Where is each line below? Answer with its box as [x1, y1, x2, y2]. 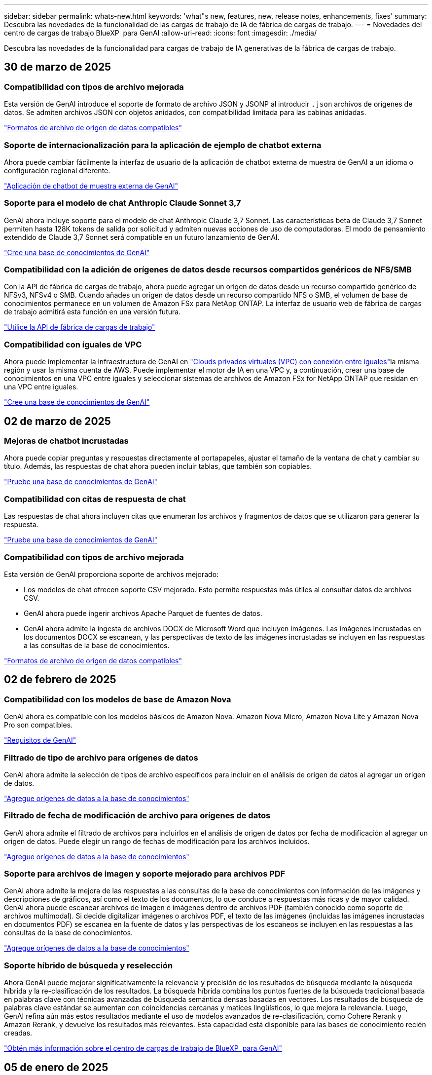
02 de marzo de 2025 [4, 415, 111, 427]
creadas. [4, 1029, 33, 1037]
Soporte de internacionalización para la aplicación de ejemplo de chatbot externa [4, 140, 322, 150]
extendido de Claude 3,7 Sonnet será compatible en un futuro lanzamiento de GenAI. [4, 232, 280, 241]
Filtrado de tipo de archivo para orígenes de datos [4, 752, 198, 763]
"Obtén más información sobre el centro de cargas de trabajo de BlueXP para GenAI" [4, 1044, 283, 1053]
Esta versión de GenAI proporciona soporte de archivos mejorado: [4, 570, 219, 578]
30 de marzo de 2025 [4, 61, 111, 74]
